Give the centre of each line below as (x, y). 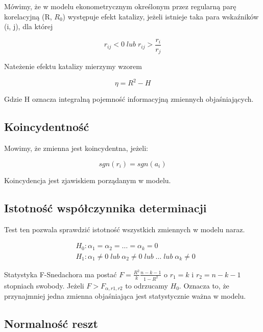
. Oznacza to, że (204, 285)
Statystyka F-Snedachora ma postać (61, 274)
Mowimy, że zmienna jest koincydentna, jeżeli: (76, 148)
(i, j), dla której (29, 26)
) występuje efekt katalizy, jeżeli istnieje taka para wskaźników (161, 16)
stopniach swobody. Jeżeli (44, 285)
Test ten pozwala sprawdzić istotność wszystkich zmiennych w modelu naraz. (125, 229)
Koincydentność (47, 127)
